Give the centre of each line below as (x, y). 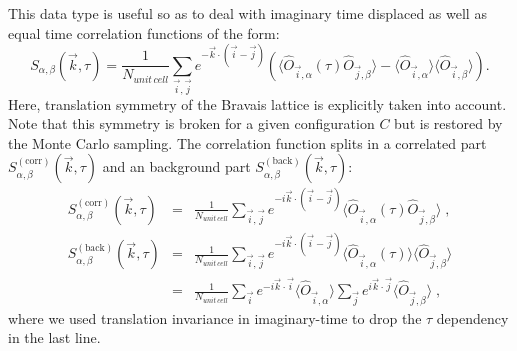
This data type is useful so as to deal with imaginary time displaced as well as (247, 13)
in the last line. (54, 337)
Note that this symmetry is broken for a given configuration (191, 123)
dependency (472, 317)
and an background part (176, 166)
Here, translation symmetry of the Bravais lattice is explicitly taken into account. (257, 103)
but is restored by (448, 123)
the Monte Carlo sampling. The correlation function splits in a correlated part (247, 142)
